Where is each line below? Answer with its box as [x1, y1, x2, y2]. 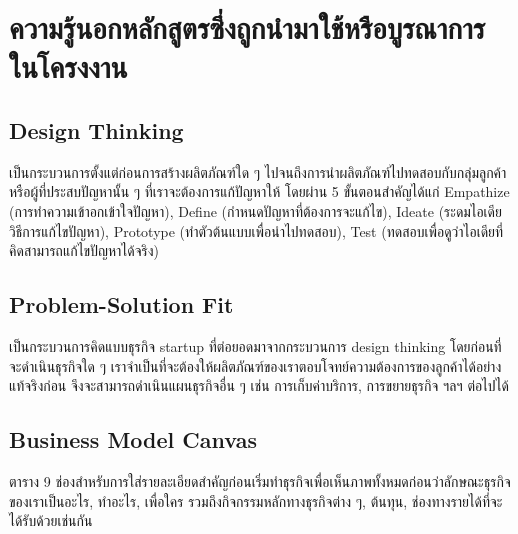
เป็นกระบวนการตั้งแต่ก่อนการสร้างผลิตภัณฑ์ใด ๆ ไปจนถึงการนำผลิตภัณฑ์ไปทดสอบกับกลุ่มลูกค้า [9, 161, 507, 182]
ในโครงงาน [9, 46, 128, 87]
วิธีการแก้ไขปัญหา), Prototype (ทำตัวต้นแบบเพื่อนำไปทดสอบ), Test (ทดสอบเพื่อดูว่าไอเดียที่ [9, 220, 504, 241]
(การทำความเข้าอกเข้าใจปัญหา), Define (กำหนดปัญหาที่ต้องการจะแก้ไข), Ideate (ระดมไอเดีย [9, 200, 502, 221]
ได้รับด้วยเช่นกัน [9, 510, 93, 531]
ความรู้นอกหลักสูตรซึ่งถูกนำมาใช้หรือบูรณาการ [9, 7, 486, 48]
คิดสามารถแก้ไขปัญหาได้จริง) [9, 240, 160, 261]
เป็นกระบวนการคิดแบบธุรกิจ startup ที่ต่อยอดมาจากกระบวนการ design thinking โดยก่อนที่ [9, 335, 502, 356]
